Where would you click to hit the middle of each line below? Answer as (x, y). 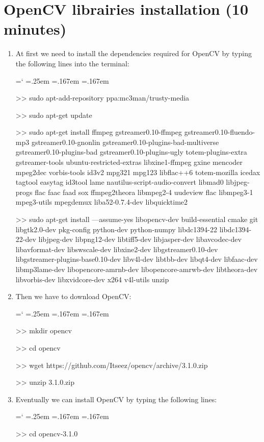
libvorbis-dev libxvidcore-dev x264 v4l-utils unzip (92, 279)
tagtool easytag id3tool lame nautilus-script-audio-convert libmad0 (120, 182)
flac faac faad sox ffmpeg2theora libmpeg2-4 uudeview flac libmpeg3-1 (144, 192)
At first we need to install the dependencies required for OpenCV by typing (134, 53)
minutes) (35, 29)
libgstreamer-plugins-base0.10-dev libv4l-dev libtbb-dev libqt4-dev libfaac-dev (137, 259)
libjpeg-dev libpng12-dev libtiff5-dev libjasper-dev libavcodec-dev (140, 239)
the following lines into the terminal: (72, 63)
